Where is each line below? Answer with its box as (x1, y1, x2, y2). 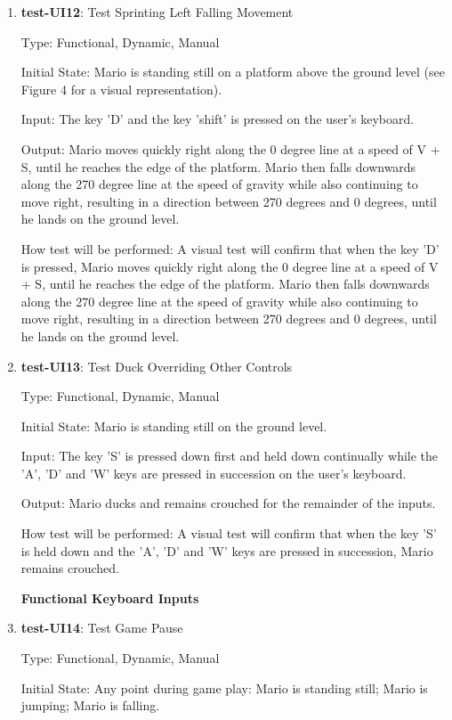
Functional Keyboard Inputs (20, 588, 199, 607)
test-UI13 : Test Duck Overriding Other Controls (20, 356, 293, 375)
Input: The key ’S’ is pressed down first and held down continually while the (20, 446, 439, 465)
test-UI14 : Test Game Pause (20, 618, 183, 637)
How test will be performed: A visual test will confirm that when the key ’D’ (20, 239, 440, 258)
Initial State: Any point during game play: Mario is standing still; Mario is (20, 678, 428, 697)
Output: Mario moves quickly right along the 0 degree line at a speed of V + (20, 139, 440, 158)
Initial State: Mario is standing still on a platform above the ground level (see (20, 62, 445, 81)
